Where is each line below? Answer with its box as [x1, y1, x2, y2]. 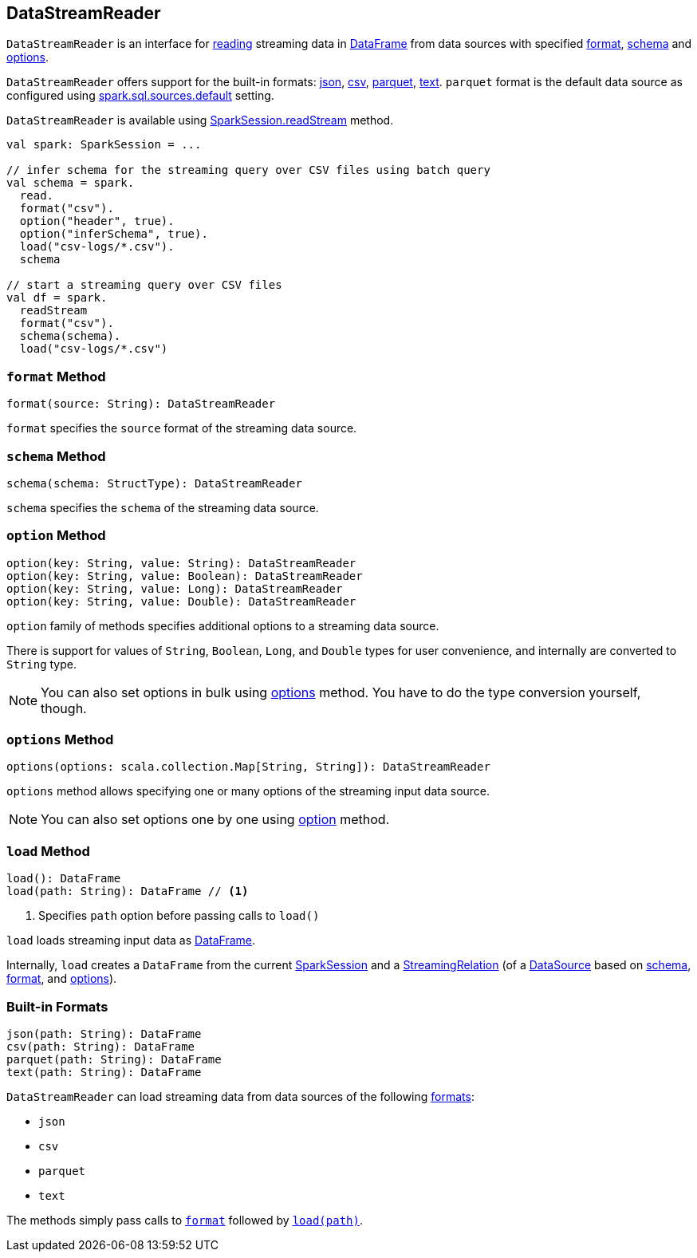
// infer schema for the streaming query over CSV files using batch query [6, 164, 490, 177]
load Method [6, 842, 90, 859]
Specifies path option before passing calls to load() [38, 909, 320, 923]
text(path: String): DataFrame [6, 1065, 202, 1079]
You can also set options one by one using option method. [41, 811, 390, 828]
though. [41, 700, 87, 716]
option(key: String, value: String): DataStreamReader [6, 556, 356, 570]
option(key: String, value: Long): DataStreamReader [6, 582, 343, 595]
